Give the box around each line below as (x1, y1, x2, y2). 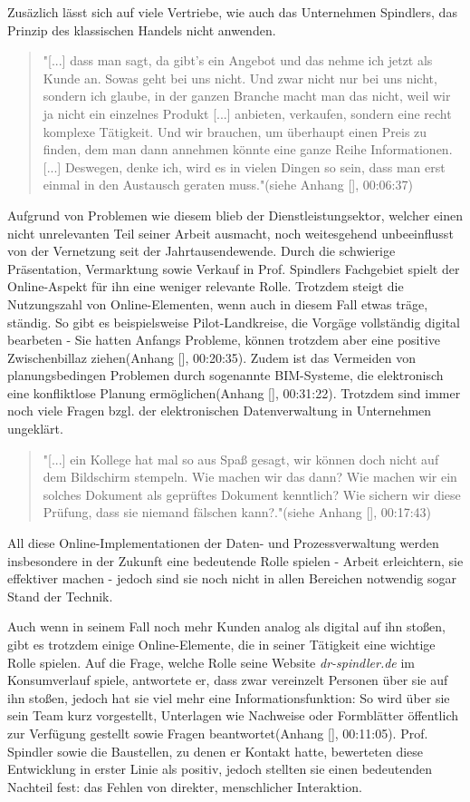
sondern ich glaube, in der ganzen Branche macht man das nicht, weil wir (43, 86, 451, 105)
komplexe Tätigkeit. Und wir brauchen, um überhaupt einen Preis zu (43, 122, 427, 141)
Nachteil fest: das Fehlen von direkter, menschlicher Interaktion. (7, 777, 362, 796)
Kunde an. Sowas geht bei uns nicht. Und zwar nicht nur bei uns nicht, (43, 68, 437, 87)
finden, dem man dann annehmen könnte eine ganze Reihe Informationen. (43, 140, 453, 159)
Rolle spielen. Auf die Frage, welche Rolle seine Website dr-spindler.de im (7, 652, 416, 671)
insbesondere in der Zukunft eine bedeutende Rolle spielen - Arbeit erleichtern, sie (7, 551, 464, 570)
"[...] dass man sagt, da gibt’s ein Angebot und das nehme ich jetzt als (43, 51, 433, 70)
